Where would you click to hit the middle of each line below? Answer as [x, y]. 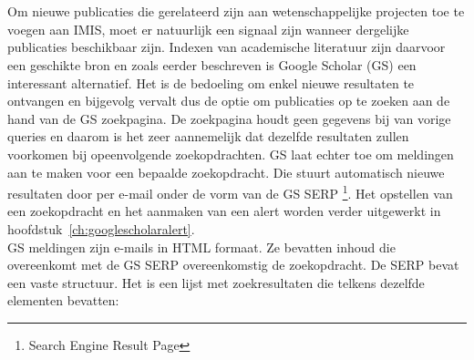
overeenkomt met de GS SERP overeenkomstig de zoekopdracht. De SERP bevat [233, 265]
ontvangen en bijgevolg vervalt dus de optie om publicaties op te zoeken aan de [229, 101]
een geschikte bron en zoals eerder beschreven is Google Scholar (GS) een [212, 64]
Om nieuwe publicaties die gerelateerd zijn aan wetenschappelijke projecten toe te [236, 11]
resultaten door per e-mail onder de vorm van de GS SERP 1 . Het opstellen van [230, 192]
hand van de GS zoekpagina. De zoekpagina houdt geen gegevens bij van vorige [229, 118]
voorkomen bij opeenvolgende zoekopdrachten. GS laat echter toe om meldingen [231, 154]
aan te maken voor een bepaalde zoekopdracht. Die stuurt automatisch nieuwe [226, 172]
